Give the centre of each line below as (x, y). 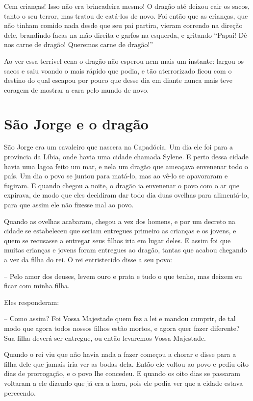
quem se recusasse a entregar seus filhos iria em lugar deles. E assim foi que (117, 240)
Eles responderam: (32, 302)
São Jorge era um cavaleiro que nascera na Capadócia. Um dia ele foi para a (119, 147)
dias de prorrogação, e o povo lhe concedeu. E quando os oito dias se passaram (122, 373)
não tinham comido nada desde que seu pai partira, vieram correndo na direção (123, 25)
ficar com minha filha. (37, 286)
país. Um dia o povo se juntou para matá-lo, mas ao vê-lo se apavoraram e (116, 176)
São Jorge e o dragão (76, 123)
